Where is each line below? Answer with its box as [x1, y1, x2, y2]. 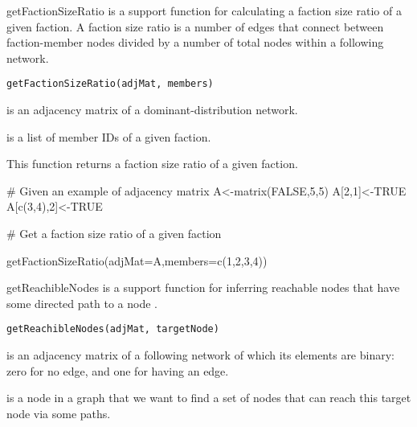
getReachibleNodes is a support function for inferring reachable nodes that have [6, 279, 400, 296]
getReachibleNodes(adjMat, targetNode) [6, 323, 219, 335]
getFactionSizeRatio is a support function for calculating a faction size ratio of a [6, 2, 402, 18]
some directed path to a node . [6, 294, 157, 311]
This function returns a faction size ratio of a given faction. [6, 155, 298, 172]
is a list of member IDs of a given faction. [6, 128, 211, 145]
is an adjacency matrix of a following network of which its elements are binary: [6, 347, 395, 363]
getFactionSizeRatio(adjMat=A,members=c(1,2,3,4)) [6, 252, 268, 269]
